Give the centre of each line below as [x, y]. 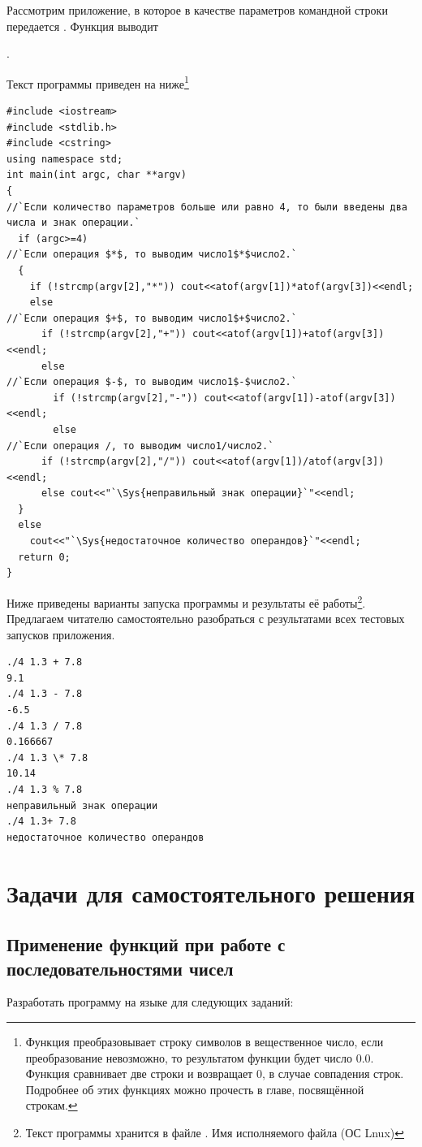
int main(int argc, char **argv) [97, 175]
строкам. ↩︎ [52, 1105]
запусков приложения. [61, 634]
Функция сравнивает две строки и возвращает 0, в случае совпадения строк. [215, 1073]
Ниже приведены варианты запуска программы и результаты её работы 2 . [186, 601]
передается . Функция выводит [82, 26]
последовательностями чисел [120, 968]
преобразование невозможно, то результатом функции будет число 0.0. [200, 1057]
